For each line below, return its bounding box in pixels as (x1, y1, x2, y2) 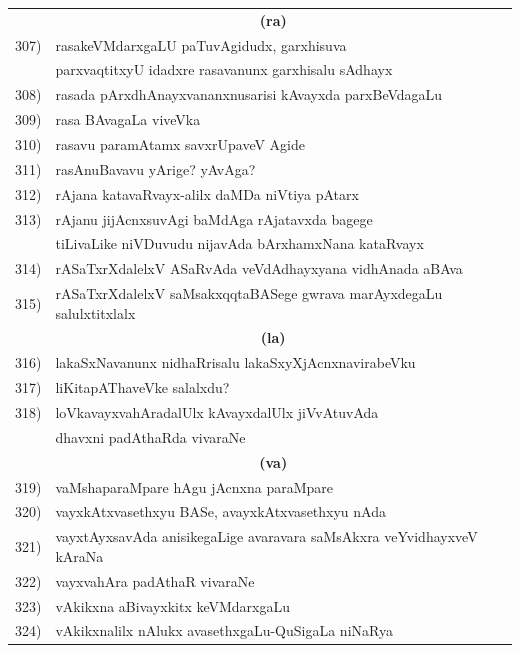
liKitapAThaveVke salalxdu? (55, 377, 230, 398)
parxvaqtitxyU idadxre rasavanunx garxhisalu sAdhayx (55, 59, 393, 80)
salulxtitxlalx (55, 302, 136, 323)
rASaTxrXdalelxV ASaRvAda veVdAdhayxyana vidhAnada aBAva (55, 258, 463, 279)
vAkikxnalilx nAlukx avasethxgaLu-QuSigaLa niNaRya (55, 620, 393, 641)
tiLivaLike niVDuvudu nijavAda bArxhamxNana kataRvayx (55, 233, 424, 254)
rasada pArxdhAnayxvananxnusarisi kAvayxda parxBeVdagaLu (55, 84, 443, 105)
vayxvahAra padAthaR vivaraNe (55, 570, 255, 591)
